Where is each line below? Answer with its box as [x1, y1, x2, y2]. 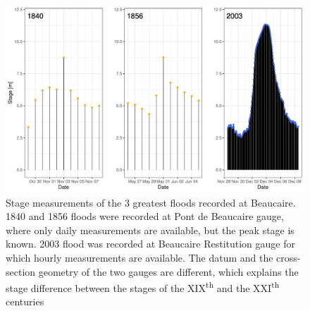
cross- [276, 250, 301, 264]
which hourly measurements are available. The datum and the [6, 250, 273, 264]
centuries [6, 294, 44, 309]
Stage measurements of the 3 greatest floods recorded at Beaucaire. [6, 195, 296, 209]
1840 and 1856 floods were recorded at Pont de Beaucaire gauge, [6, 209, 284, 224]
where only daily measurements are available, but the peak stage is [6, 222, 294, 237]
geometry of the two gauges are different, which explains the [38, 264, 299, 279]
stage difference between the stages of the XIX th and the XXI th [6, 279, 280, 295]
